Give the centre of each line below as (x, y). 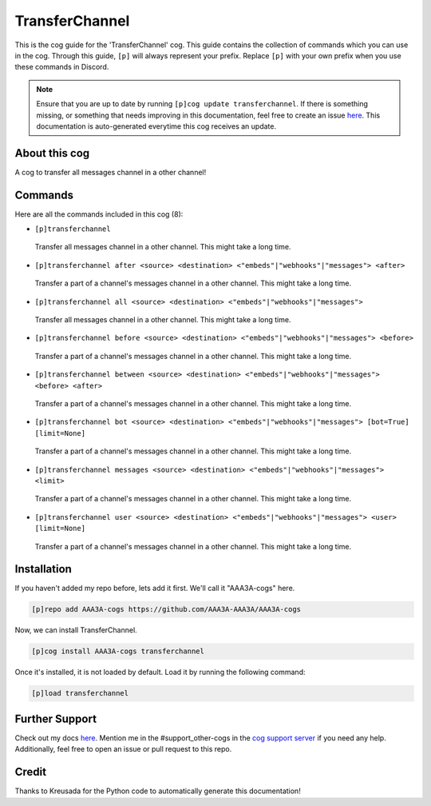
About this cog (52, 153)
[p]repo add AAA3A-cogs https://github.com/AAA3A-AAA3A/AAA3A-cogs (166, 609)
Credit (31, 772)
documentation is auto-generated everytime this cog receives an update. (156, 126)
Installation (43, 569)
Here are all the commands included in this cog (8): (99, 214)
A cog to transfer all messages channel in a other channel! (111, 172)
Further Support (56, 718)
